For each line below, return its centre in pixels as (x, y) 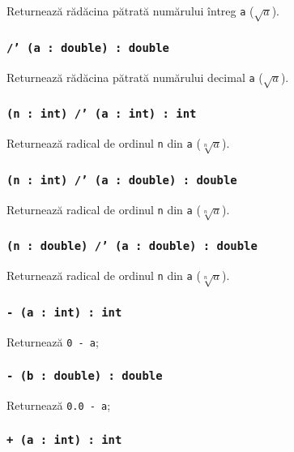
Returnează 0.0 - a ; (59, 405)
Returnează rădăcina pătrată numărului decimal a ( (135, 77)
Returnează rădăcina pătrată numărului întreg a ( (130, 11)
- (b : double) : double (85, 376)
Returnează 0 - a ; (53, 341)
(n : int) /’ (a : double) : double (122, 180)
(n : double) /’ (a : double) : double (132, 246)
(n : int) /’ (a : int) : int (102, 114)
